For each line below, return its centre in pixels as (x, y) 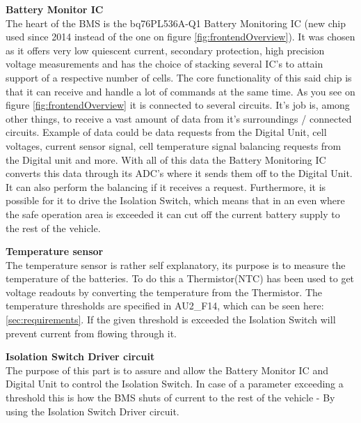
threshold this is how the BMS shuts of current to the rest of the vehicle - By (170, 398)
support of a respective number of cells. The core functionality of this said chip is (179, 77)
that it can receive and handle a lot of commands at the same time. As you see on (180, 91)
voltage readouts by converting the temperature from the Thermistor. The (164, 292)
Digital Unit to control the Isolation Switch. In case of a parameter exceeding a (175, 384)
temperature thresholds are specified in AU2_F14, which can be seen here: (165, 306)
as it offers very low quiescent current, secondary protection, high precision (165, 50)
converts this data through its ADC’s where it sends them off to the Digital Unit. (179, 173)
